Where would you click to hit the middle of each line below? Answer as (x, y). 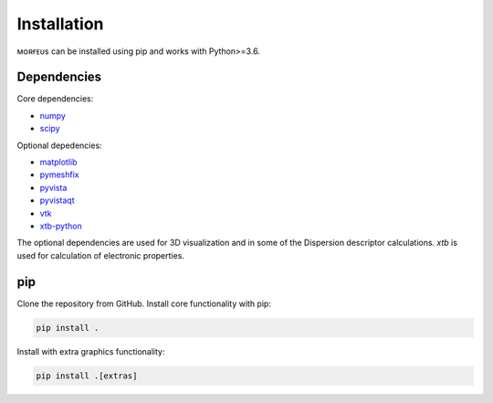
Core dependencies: (55, 99)
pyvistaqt (57, 200)
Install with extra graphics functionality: (91, 351)
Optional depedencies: (59, 145)
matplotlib (58, 162)
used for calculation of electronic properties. (100, 255)
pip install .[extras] (87, 376)
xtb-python (61, 226)
